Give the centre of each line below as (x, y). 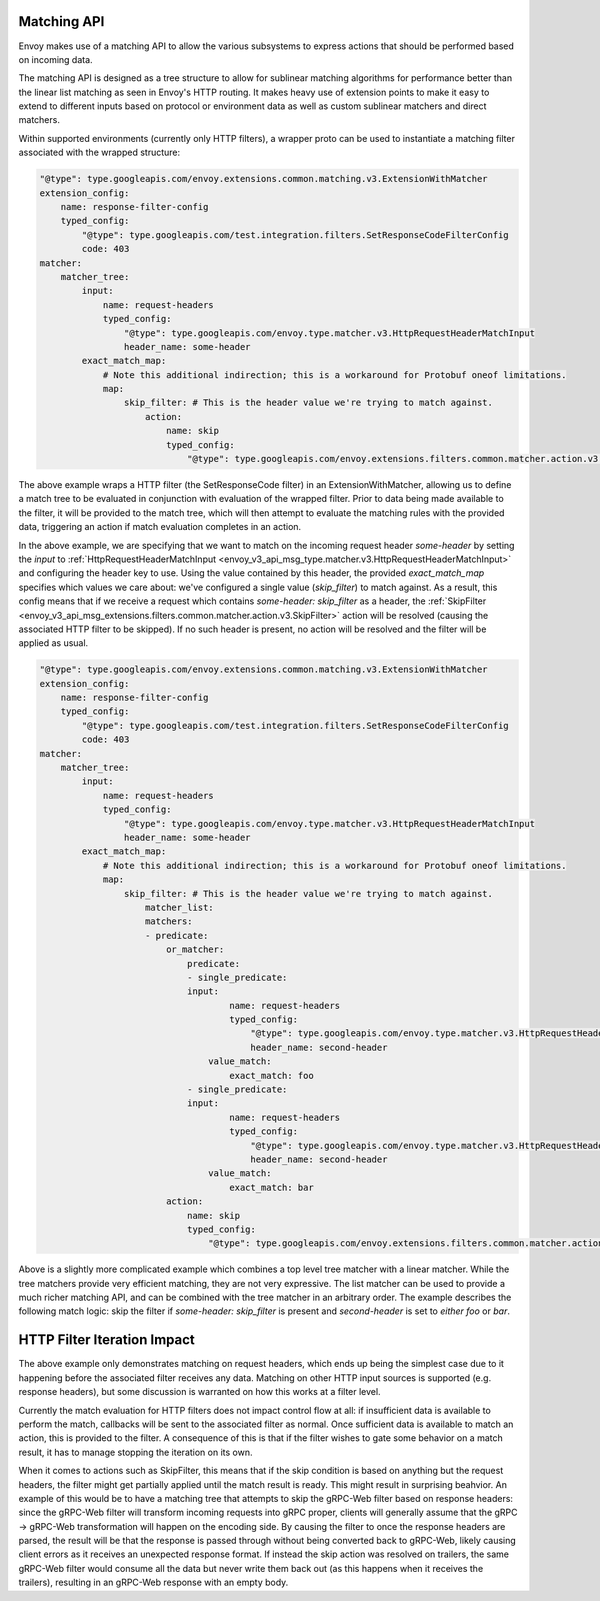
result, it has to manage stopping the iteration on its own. (135, 1452)
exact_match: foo (271, 1075)
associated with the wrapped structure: (99, 152)
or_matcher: (195, 949)
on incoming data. (56, 59)
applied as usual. (53, 643)
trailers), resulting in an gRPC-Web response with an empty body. (153, 1582)
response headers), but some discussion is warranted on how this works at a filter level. (199, 1392)
